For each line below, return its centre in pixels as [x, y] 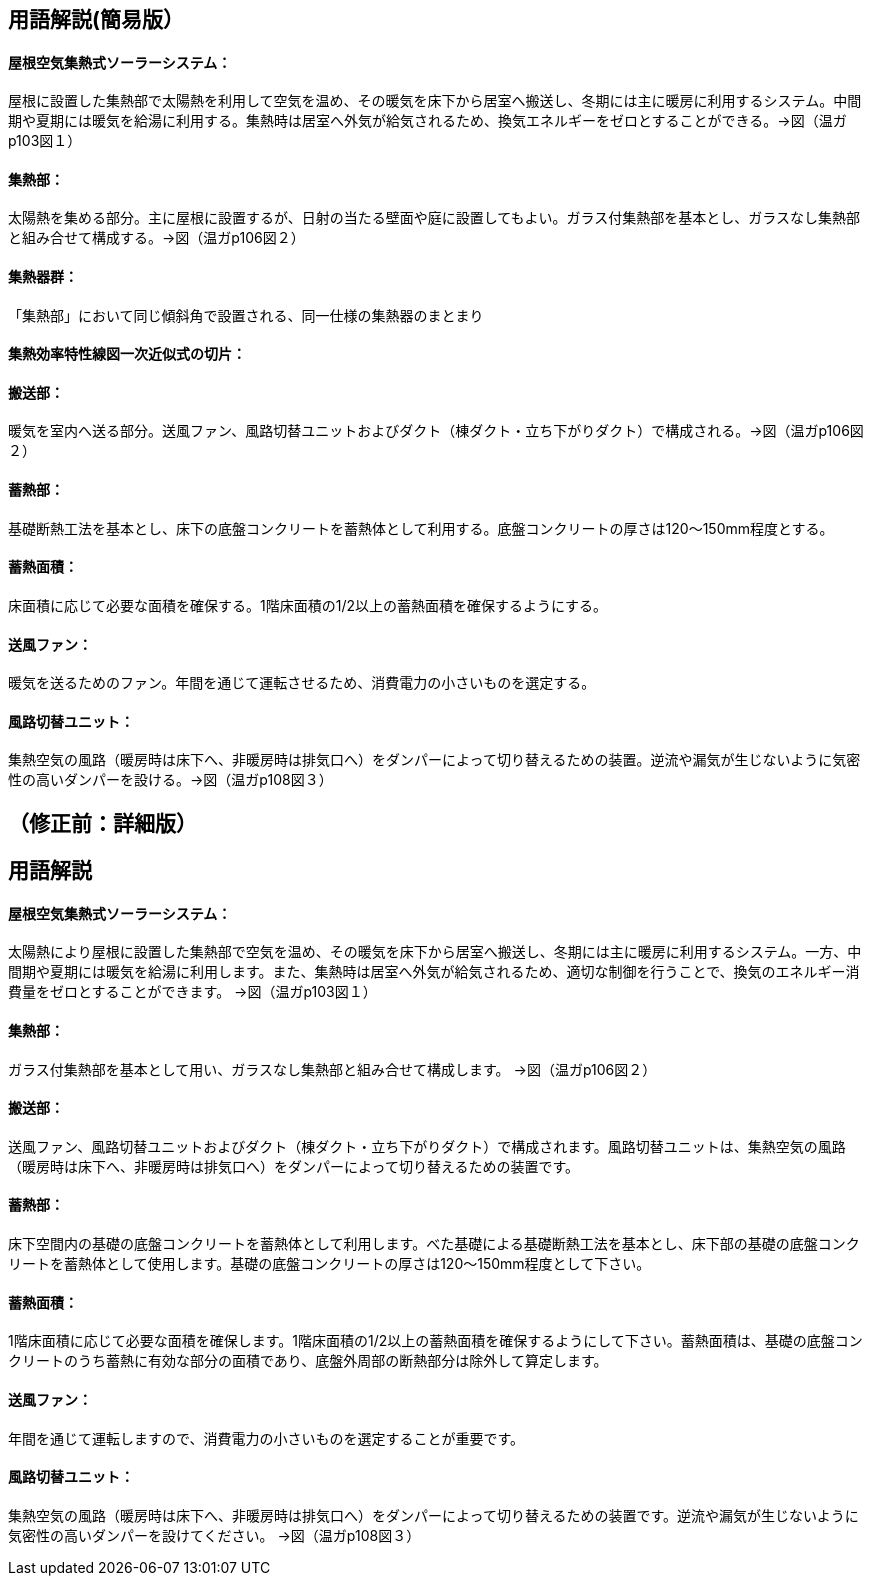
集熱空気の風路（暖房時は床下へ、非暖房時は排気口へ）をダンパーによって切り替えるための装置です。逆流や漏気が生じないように [433, 1515]
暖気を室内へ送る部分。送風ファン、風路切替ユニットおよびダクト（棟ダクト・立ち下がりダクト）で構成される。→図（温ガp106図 [436, 431]
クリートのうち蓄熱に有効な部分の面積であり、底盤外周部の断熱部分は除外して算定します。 [308, 1361]
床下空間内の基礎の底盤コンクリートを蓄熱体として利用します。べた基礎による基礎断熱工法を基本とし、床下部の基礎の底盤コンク [434, 1244]
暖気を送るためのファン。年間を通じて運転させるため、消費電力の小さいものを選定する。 [302, 683]
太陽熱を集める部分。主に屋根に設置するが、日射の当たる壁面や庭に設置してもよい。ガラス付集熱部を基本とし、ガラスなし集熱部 [434, 218]
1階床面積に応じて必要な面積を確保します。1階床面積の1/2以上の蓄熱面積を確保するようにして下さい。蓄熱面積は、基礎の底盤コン [435, 1341]
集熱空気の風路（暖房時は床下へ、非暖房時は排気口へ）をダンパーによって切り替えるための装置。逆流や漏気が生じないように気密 [434, 760]
